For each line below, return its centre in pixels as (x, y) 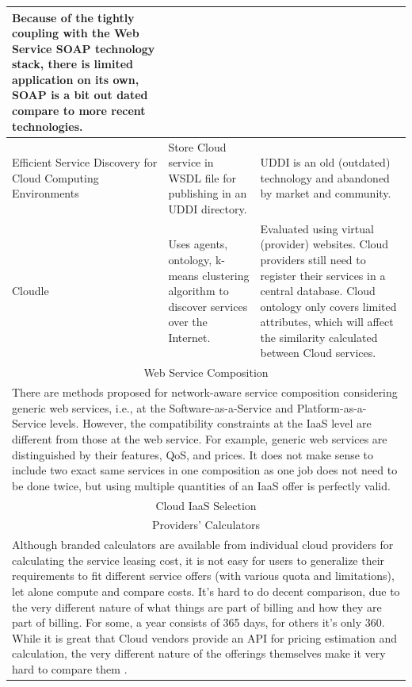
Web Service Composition (206, 372)
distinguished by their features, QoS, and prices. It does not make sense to (193, 454)
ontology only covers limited (328, 306)
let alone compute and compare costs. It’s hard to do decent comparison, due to (206, 591)
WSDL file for (202, 177)
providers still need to (313, 259)
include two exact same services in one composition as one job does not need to (205, 470)
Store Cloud (197, 146)
